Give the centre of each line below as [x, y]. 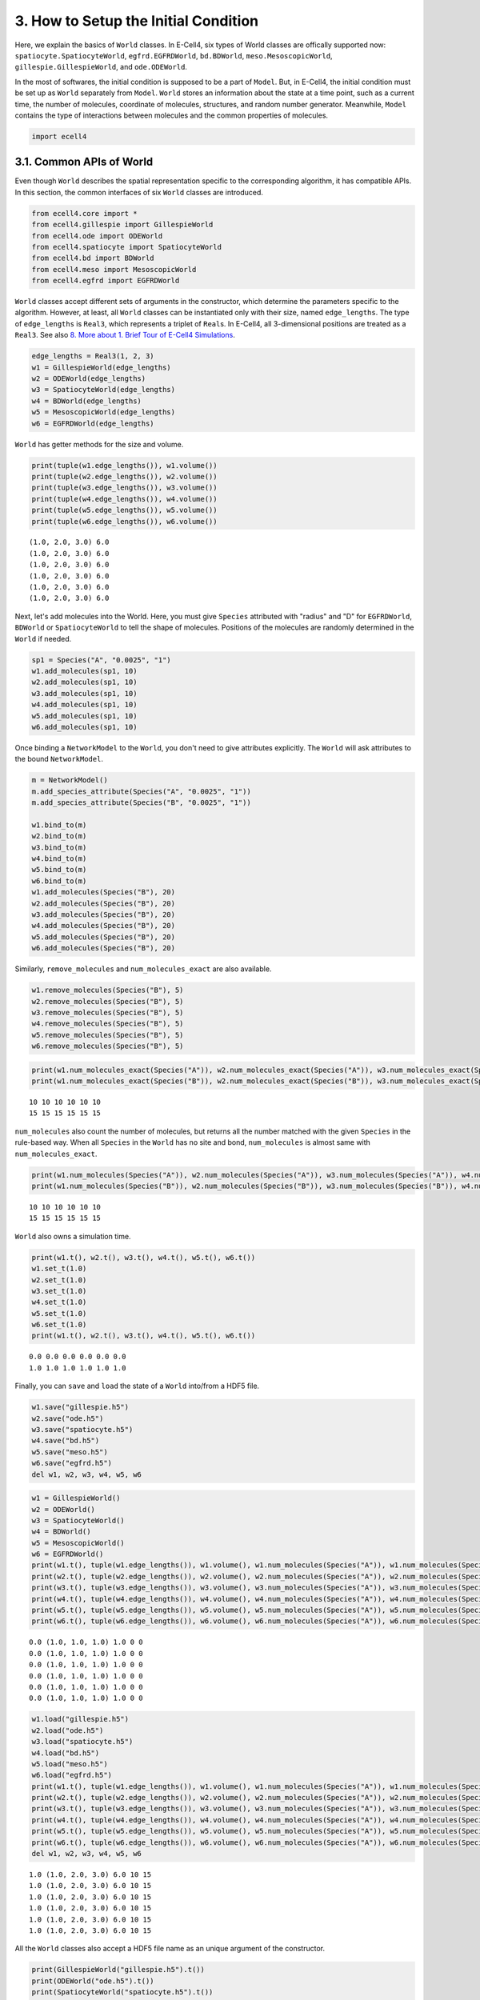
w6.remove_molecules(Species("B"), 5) [108, 1046]
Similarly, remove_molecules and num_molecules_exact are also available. [143, 969]
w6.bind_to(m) [59, 881]
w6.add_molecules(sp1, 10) [84, 727]
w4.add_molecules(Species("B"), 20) [104, 926]
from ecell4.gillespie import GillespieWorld [122, 225]
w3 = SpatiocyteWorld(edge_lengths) [104, 390]
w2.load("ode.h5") [68, 1730]
